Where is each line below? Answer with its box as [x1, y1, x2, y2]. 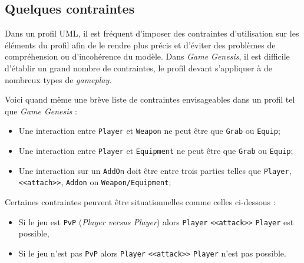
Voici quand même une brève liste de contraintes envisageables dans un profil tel [5, 93, 295, 106]
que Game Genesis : [5, 104, 77, 117]
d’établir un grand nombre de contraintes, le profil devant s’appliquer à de [5, 61, 272, 74]
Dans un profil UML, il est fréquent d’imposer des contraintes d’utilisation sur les [5, 27, 299, 40]
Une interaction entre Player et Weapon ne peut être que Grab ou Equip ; [18, 124, 280, 137]
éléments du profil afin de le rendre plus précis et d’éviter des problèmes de [5, 38, 276, 51]
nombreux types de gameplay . [5, 73, 112, 86]
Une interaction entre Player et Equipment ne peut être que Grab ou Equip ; [18, 144, 293, 157]
